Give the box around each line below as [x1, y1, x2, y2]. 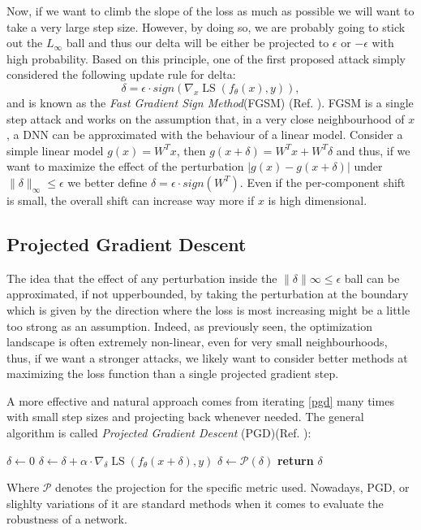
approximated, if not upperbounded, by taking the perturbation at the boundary [6, 285, 409, 302]
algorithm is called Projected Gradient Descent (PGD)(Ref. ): [6, 424, 311, 441]
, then [176, 141, 206, 159]
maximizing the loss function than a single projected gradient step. [6, 365, 339, 382]
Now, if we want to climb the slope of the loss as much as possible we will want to [6, 2, 415, 19]
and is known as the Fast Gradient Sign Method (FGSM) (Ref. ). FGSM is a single [6, 93, 414, 111]
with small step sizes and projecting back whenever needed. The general [6, 408, 364, 425]
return [277, 451, 314, 468]
